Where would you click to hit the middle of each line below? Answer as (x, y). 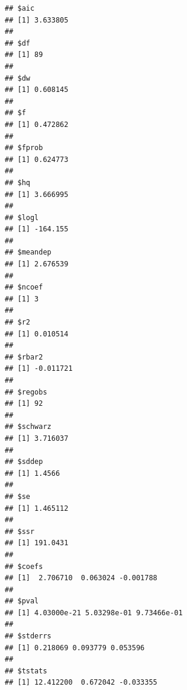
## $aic (20, 8)
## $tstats (26, 671)
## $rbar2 (24, 357)
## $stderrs (28, 636)
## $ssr (20, 531)
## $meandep (28, 252)
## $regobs (26, 392)
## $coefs (24, 566)
